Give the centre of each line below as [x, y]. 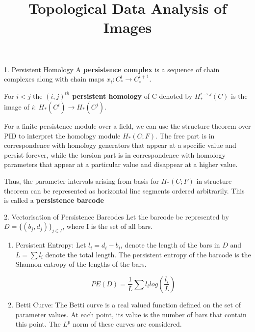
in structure [214, 180]
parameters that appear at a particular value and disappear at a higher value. [121, 164]
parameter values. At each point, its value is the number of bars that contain [131, 314]
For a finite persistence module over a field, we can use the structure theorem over [127, 126]
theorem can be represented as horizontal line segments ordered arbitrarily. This [124, 190]
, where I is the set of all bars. [107, 226]
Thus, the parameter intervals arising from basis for [82, 180]
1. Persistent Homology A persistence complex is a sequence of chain [112, 69]
